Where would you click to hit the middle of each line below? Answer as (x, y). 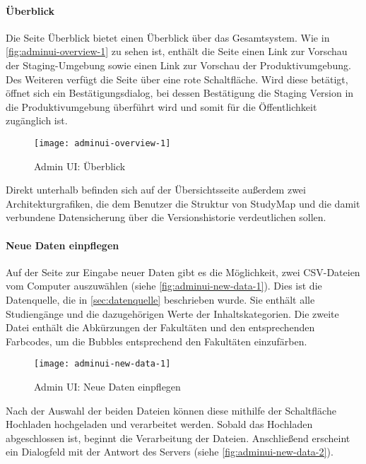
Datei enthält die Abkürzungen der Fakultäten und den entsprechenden (160, 327)
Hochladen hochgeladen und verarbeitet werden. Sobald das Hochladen (159, 424)
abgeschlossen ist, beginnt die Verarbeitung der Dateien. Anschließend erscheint (178, 438)
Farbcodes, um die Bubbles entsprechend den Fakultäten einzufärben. (157, 341)
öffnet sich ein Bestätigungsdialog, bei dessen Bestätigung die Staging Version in (180, 93)
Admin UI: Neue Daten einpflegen (107, 386)
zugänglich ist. (37, 120)
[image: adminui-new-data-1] (102, 364)
